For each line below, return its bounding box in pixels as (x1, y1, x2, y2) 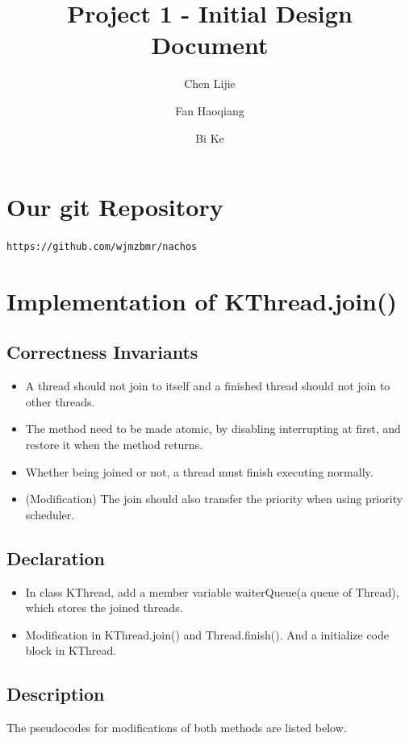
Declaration (6, 545, 106, 570)
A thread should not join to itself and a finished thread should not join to (25, 377, 390, 394)
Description (6, 681, 105, 706)
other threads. (25, 393, 95, 410)
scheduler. (25, 506, 75, 522)
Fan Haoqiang (175, 102, 244, 119)
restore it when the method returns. (25, 436, 203, 453)
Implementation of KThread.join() (6, 284, 397, 317)
